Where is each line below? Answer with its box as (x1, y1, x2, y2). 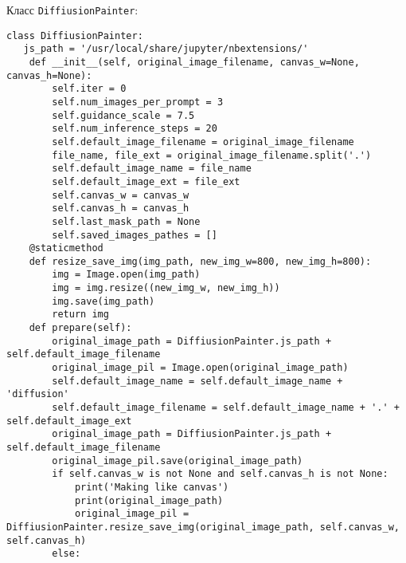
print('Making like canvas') (74, 481, 229, 493)
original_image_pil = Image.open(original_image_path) (52, 362, 349, 374)
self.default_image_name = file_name (52, 163, 252, 175)
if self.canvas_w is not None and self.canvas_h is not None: (52, 468, 388, 480)
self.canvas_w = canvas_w (52, 189, 189, 201)
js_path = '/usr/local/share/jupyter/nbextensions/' (23, 43, 309, 55)
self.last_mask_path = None (52, 215, 201, 227)
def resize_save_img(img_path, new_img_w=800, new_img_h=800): (29, 255, 372, 267)
